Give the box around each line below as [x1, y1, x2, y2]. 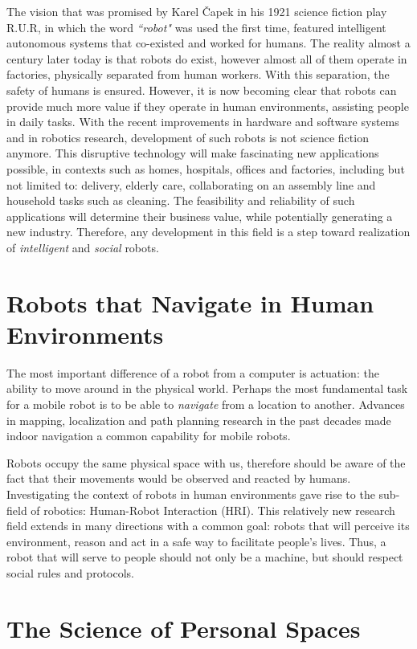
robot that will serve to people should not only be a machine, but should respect [6, 549, 403, 565]
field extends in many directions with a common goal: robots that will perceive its [6, 517, 410, 534]
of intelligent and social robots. [6, 239, 159, 255]
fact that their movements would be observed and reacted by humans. [6, 470, 351, 487]
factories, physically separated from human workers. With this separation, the [6, 66, 390, 83]
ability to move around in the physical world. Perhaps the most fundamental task [6, 380, 408, 397]
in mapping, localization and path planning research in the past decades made [6, 411, 391, 428]
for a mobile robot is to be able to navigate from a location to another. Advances [6, 396, 405, 412]
